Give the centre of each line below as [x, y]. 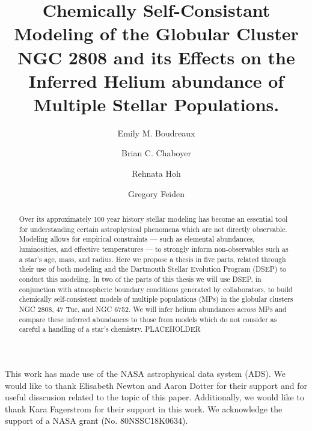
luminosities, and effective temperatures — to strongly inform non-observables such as [154, 249]
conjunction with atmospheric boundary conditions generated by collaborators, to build [156, 289]
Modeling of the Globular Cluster [156, 33]
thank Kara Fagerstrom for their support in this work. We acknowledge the [144, 408]
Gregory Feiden [156, 193]
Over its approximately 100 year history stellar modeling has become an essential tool [153, 219]
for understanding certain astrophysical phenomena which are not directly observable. [153, 229]
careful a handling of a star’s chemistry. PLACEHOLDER [110, 329]
